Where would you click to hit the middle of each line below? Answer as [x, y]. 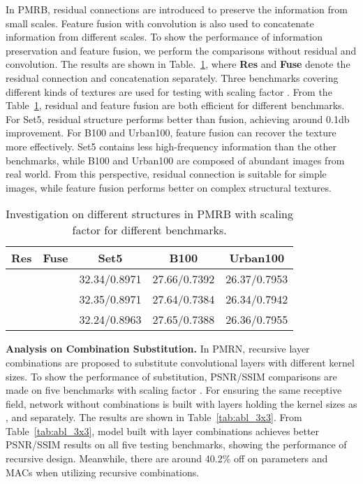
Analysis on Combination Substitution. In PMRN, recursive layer [158, 349]
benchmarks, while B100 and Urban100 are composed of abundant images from [175, 160]
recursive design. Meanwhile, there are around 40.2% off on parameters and [167, 458]
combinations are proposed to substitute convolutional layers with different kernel [180, 362]
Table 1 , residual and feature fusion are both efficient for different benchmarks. [175, 105]
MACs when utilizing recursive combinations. [103, 472]
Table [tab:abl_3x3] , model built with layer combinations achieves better [163, 430]
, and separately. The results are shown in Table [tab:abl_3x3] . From [154, 417]
